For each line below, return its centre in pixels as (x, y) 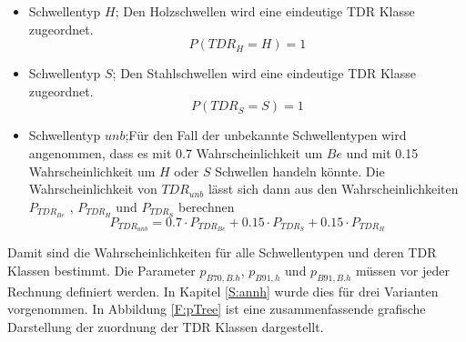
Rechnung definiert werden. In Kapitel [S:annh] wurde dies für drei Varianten (223, 291)
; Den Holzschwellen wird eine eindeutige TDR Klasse (265, 11)
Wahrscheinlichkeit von (93, 189)
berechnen (206, 206)
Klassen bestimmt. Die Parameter (101, 271)
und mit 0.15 (382, 152)
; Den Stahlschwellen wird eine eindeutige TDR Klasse (264, 73)
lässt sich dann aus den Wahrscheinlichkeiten (333, 189)
